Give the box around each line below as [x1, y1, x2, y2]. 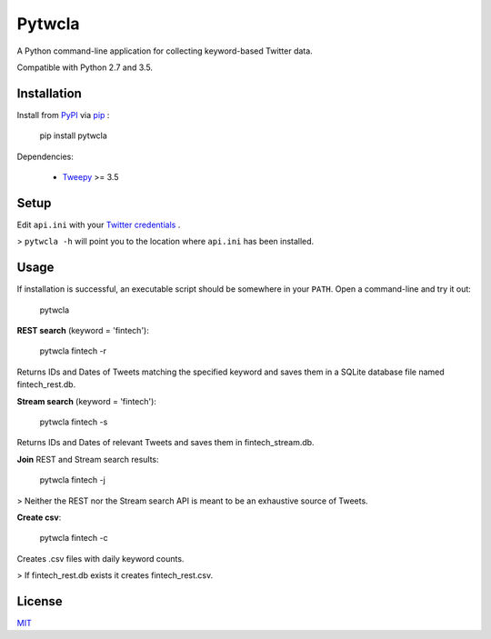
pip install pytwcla [39, 130, 108, 141]
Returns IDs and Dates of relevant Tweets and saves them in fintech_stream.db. [16, 437, 315, 448]
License [16, 594, 63, 609]
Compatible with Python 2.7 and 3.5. [16, 62, 154, 73]
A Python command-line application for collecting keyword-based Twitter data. [16, 45, 313, 56]
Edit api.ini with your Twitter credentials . [16, 219, 181, 230]
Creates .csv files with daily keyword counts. [16, 553, 185, 564]
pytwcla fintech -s [39, 416, 108, 427]
